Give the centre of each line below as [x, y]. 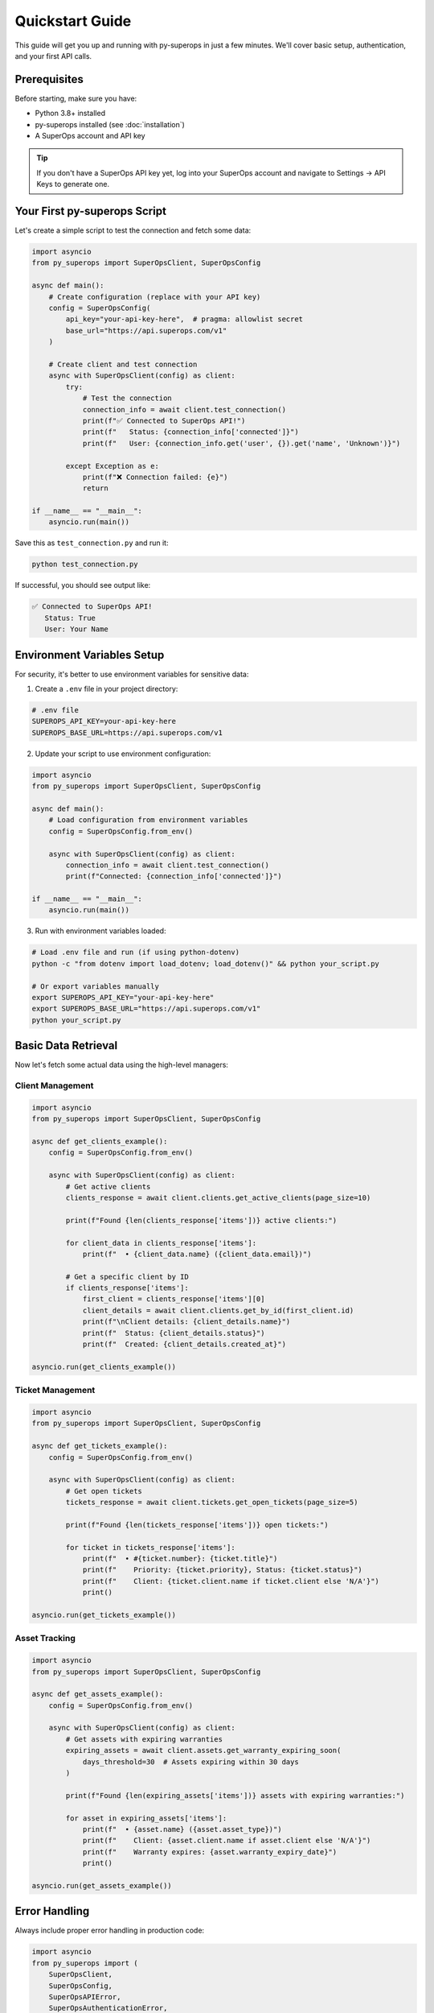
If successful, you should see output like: [83, 585]
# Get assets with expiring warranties [144, 1739]
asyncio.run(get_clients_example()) [104, 1366]
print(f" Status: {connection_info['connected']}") [190, 432]
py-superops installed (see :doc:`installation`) [110, 124]
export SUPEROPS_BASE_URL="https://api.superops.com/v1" [146, 1009]
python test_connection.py [85, 564]
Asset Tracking [45, 1639]
